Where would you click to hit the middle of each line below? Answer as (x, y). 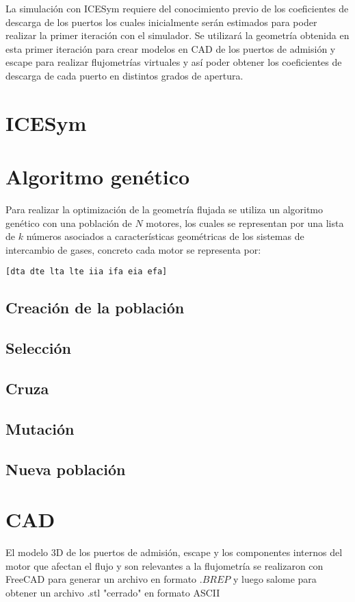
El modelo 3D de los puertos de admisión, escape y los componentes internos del (174, 552)
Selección (38, 348)
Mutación (40, 428)
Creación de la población (95, 308)
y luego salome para (275, 579)
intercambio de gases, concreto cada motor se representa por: (133, 249)
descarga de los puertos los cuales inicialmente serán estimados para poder (161, 22)
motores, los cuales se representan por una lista (245, 222)
